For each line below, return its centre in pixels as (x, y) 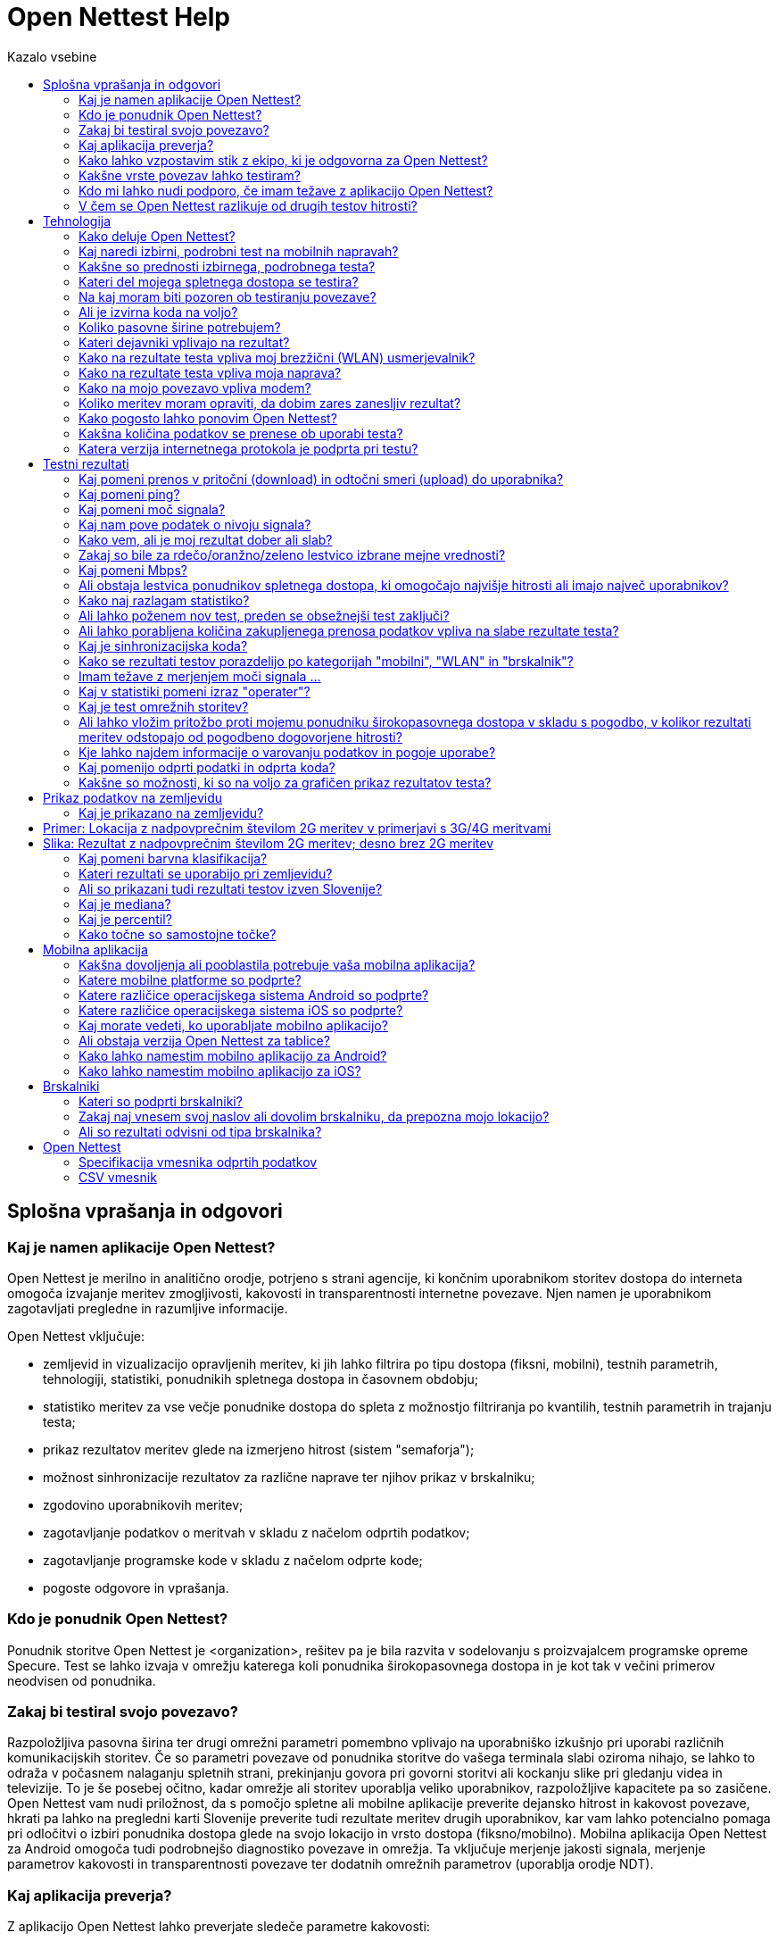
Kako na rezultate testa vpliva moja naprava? (210, 372)
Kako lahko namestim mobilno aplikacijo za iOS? (220, 1070)
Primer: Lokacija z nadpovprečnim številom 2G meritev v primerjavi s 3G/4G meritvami (297, 828)
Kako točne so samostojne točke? (178, 934)
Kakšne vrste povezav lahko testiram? (190, 175)
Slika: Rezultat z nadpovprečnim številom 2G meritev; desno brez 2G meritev (269, 843)
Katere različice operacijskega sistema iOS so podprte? (241, 1010)
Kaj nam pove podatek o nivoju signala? (195, 524)
